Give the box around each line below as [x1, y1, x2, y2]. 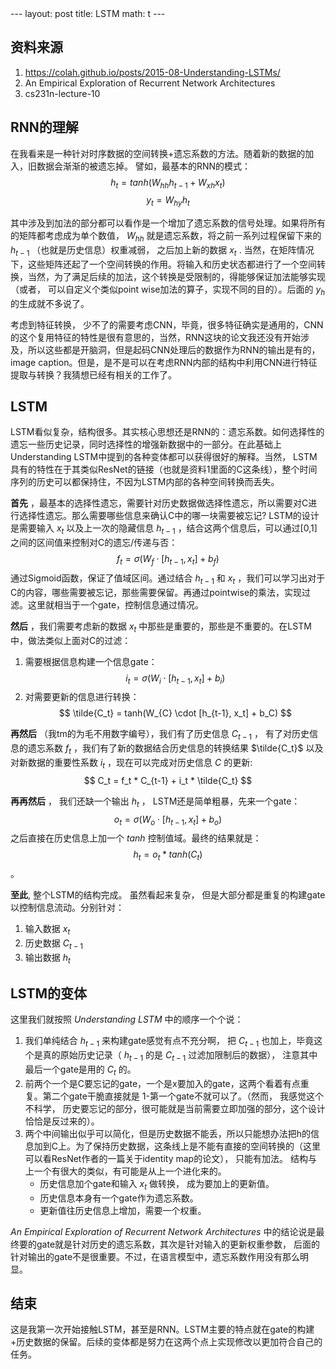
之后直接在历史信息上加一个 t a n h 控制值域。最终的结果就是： [10, 832, 262, 844]
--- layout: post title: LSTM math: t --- [10, 8, 166, 19]
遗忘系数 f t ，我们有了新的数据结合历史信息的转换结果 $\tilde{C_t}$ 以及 [27, 742, 324, 756]
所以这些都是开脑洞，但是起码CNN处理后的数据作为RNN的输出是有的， [27, 343, 321, 356]
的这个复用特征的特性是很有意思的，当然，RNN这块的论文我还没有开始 [10, 331, 302, 343]
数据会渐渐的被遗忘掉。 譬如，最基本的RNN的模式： [36, 160, 252, 172]
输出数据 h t [24, 951, 71, 966]
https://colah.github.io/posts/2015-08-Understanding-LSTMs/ [24, 66, 281, 78]
